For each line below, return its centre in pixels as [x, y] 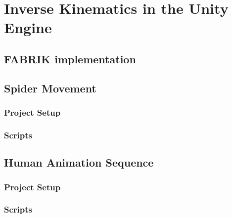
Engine [28, 27]
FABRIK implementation [70, 59]
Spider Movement [50, 88]
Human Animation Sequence [79, 162]
